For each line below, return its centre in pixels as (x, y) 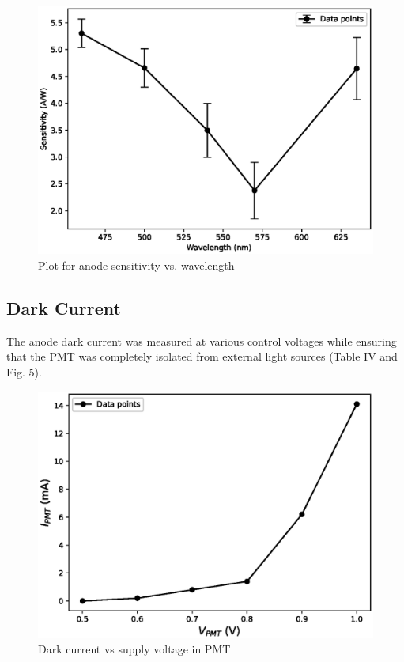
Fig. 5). (24, 372)
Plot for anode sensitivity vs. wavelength (136, 265)
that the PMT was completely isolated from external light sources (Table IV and (202, 356)
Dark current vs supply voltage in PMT (134, 649)
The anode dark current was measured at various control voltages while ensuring (202, 340)
